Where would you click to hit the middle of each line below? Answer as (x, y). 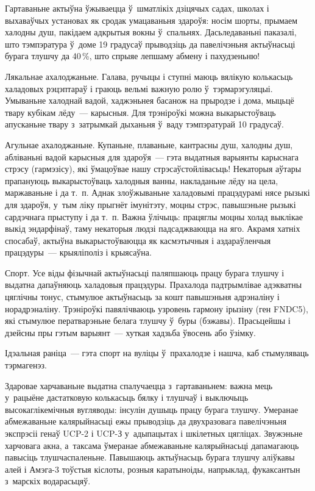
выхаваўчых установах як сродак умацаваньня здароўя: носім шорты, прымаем (151, 20)
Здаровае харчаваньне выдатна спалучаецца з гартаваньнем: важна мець (139, 385)
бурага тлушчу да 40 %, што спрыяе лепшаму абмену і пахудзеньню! (133, 56)
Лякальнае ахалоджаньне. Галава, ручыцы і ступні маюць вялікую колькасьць (149, 76)
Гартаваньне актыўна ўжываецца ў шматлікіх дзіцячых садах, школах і (137, 8)
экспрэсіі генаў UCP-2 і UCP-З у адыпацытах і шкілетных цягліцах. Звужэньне (154, 433)
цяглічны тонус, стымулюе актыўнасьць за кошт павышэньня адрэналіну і (142, 297)
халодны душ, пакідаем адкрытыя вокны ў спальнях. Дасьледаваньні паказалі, (151, 32)
